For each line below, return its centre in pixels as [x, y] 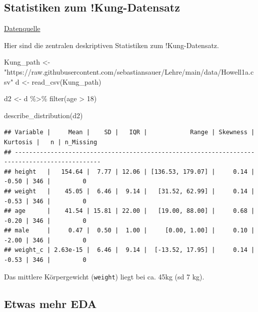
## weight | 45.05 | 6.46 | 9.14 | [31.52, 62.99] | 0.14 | [129, 191]
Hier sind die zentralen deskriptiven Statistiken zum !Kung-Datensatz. [111, 45]
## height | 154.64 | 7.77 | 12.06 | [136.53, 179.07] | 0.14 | [129, 172]
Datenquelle [22, 28]
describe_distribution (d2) [43, 115]
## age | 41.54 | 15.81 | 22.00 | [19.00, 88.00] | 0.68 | [129, 211]
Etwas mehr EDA [50, 303]
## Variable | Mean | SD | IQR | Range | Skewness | [129, 132]
